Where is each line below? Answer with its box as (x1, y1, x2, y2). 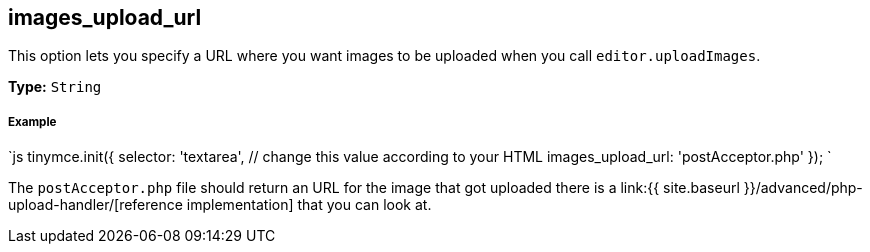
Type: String (8, 78, 102, 96)
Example (8, 114, 57, 129)
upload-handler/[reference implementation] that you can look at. (8, 196, 432, 214)
